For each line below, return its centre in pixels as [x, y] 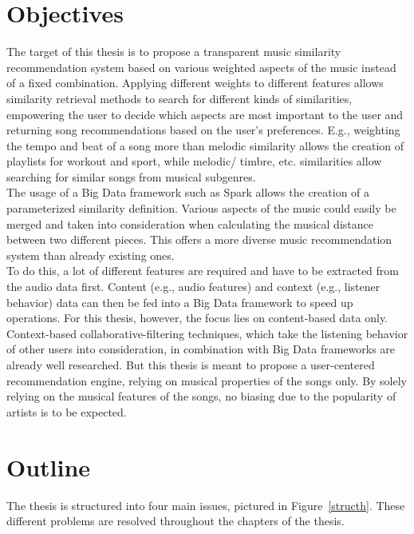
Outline [49, 466]
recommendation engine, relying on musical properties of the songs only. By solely [207, 380]
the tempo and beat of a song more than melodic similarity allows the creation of [205, 145]
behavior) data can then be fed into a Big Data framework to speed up [180, 302]
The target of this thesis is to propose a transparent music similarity [174, 52]
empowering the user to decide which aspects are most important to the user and [205, 114]
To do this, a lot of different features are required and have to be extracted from [203, 271]
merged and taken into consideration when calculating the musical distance [190, 223]
